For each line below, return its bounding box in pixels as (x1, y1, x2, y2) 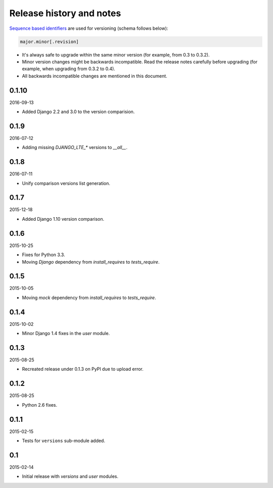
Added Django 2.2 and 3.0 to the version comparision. (22, 109, 135, 115)
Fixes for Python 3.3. (22, 252, 65, 258)
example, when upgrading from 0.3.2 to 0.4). (22, 66, 116, 72)
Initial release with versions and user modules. (22, 473, 119, 479)
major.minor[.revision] (20, 38, 79, 44)
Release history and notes (9, 8, 121, 19)
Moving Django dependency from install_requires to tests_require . (22, 259, 160, 265)
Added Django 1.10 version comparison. (22, 216, 105, 222)
